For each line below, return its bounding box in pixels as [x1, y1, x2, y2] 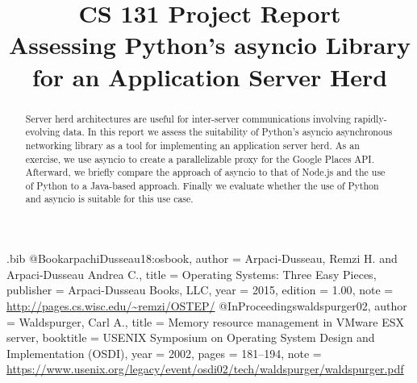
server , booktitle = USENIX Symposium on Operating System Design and [6, 329, 375, 346]
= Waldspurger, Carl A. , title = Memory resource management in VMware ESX [6, 313, 404, 330]
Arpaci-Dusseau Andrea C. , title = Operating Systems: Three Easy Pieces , [6, 265, 377, 282]
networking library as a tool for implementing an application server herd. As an [25, 138, 360, 152]
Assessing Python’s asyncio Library [8, 28, 411, 61]
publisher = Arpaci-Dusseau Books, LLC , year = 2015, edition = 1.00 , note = [6, 281, 394, 298]
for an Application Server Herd [31, 60, 388, 93]
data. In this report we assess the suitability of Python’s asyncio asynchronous [63, 125, 393, 139]
